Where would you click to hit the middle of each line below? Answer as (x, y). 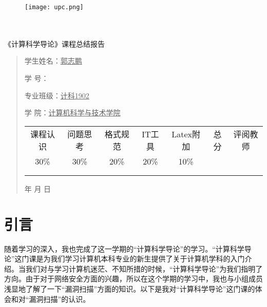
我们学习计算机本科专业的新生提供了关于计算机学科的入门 (148, 259)
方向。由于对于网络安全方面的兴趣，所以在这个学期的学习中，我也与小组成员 (133, 279)
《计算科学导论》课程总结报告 (54, 43)
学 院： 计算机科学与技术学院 (72, 112)
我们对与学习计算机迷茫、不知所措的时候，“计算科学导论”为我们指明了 (144, 268)
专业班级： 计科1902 (57, 95)
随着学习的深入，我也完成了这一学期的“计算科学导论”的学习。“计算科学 (124, 248)
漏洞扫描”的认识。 (60, 299)
